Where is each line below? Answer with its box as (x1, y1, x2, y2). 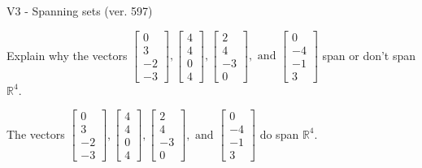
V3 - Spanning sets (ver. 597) (7, 2, 153, 19)
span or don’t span (322, 46, 416, 63)
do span (259, 125, 299, 142)
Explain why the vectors (7, 46, 128, 63)
